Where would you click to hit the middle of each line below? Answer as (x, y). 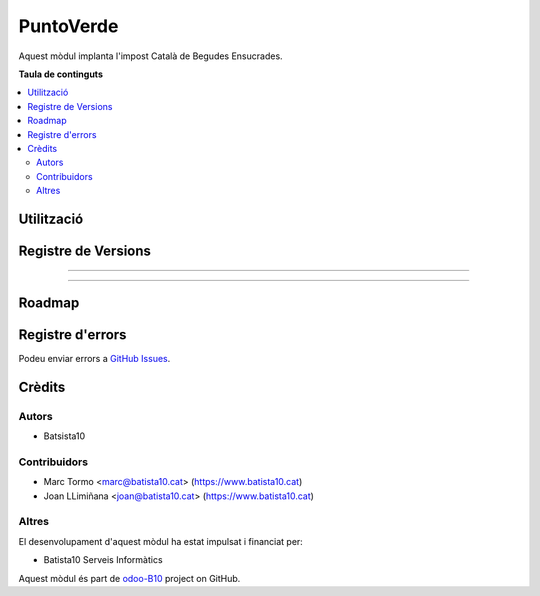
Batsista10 (64, 436)
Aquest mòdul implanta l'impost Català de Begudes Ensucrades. (151, 56)
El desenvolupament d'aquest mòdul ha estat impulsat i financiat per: (161, 541)
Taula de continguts (61, 74)
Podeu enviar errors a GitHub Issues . (94, 359)
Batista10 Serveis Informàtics (103, 560)
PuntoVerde (68, 26)
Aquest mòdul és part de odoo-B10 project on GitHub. (129, 578)
